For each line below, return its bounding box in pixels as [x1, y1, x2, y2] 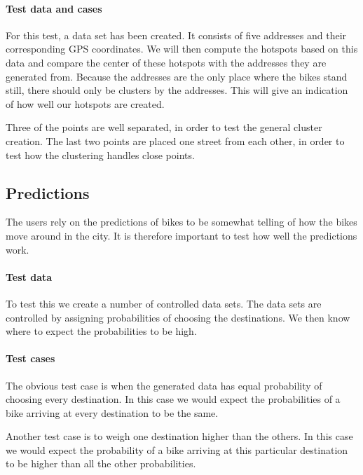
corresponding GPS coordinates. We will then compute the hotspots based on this [6, 41, 358, 56]
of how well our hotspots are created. [6, 96, 165, 111]
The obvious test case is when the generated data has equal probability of [6, 378, 322, 392]
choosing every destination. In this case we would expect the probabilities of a [6, 392, 341, 406]
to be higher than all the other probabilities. [6, 456, 196, 471]
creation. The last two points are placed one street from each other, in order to [6, 133, 345, 148]
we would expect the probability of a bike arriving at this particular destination [6, 442, 348, 457]
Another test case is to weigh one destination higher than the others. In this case [6, 429, 353, 443]
